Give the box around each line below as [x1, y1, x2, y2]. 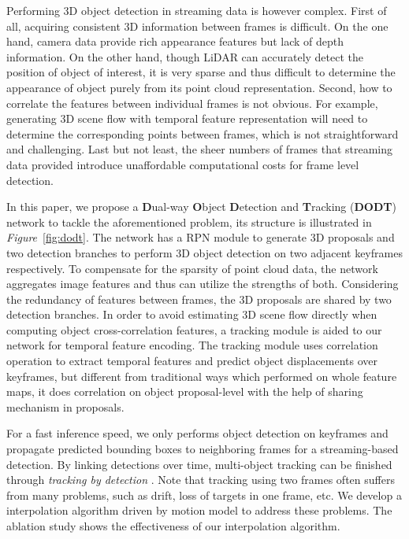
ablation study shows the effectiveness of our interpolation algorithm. [6, 518, 340, 533]
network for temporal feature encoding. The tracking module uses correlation [6, 337, 378, 353]
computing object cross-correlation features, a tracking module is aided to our [6, 321, 382, 338]
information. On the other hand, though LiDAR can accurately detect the [6, 48, 364, 65]
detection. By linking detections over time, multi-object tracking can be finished [6, 456, 392, 472]
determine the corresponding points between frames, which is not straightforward [6, 125, 399, 142]
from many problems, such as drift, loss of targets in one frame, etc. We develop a [6, 486, 402, 503]
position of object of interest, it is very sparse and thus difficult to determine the [6, 64, 396, 80]
